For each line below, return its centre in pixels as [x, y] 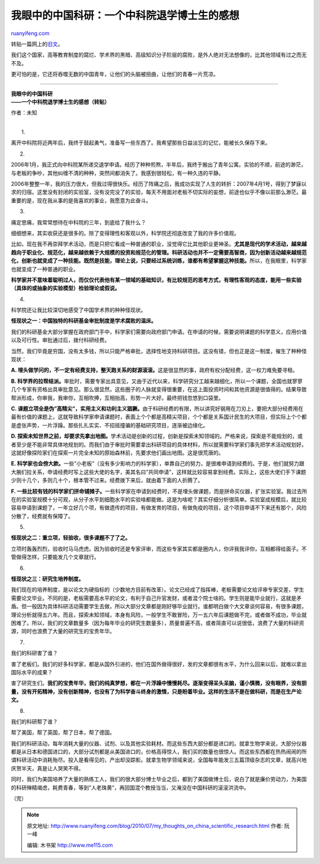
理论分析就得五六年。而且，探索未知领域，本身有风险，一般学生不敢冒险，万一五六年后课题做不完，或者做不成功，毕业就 [159, 615]
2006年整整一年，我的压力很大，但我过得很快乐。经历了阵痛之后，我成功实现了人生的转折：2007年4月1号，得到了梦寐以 [159, 184]
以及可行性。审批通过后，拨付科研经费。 [60, 340]
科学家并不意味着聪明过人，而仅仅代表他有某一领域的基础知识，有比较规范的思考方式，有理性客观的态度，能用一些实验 [156, 279]
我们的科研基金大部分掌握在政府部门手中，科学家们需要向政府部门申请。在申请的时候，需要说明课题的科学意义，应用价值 [159, 332]
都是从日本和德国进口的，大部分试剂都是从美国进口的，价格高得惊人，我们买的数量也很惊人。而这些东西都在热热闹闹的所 [159, 752]
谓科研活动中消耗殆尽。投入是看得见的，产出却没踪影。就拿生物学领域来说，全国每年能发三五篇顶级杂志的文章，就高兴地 [159, 760]
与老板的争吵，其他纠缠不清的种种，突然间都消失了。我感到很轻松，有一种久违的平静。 [117, 173]
